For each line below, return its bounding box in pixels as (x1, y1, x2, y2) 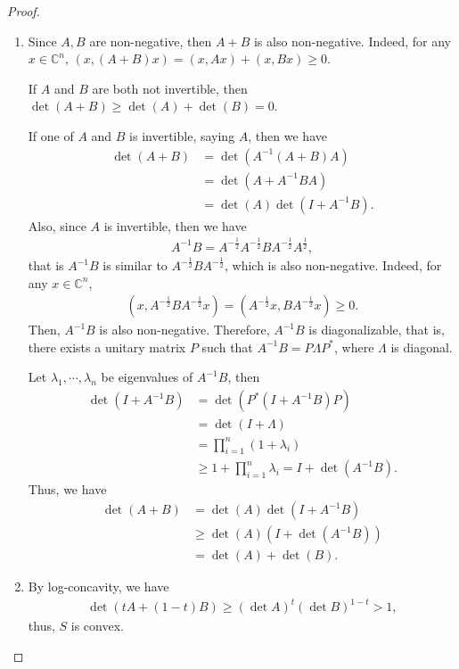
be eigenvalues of (101, 368, 193, 386)
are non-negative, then (89, 31, 212, 50)
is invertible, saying (129, 126, 235, 145)
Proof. (7, 2, 40, 20)
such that (201, 337, 253, 356)
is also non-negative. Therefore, (99, 320, 270, 339)
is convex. (70, 616, 124, 635)
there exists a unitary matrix (28, 337, 186, 356)
